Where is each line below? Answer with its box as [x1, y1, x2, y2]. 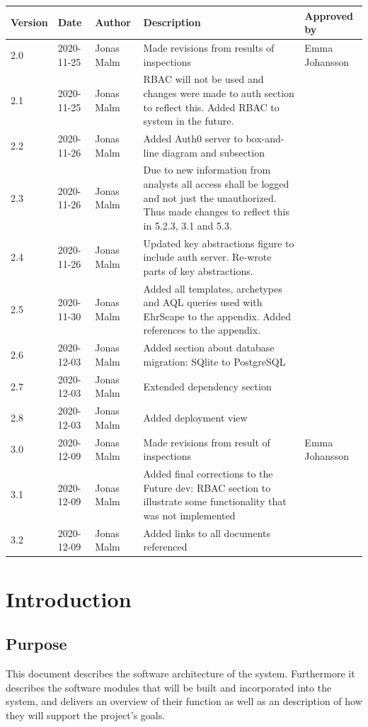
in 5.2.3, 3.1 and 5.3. [143, 218, 232, 232]
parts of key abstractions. [143, 263, 253, 278]
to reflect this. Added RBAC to [143, 99, 280, 114]
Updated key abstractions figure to [143, 235, 294, 250]
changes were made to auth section [143, 85, 294, 100]
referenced [143, 539, 188, 554]
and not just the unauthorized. [143, 190, 277, 205]
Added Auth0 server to [143, 131, 243, 145]
